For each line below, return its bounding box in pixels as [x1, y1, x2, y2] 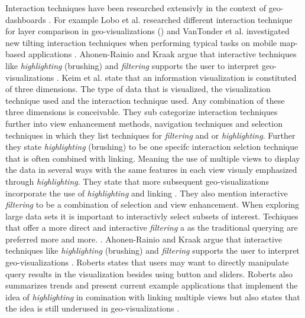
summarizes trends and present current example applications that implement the [5, 279, 298, 291]
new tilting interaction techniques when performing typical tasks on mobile [5, 36, 277, 48]
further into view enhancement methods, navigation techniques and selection [5, 117, 283, 129]
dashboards [5, 13, 46, 25]
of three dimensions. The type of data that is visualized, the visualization [5, 83, 271, 95]
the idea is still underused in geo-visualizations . [5, 302, 180, 314]
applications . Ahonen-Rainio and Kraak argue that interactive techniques [28, 48, 297, 60]
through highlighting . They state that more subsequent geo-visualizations [5, 175, 269, 187]
